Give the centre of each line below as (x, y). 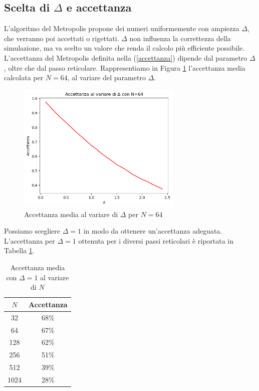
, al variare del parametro (106, 77)
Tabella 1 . (19, 250)
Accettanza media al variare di (71, 214)
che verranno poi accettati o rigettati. (62, 38)
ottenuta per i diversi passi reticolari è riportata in (156, 240)
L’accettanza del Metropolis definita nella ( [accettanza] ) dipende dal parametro (126, 57)
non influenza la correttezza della (180, 38)
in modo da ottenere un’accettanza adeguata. (153, 231)
